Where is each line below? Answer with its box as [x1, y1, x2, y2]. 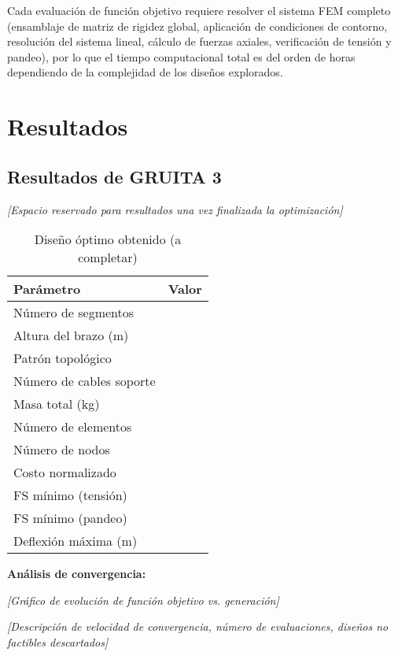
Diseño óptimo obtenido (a [34, 230, 182, 249]
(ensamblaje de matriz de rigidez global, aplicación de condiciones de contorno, [7, 17, 388, 34]
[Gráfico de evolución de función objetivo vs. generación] [7, 591, 279, 608]
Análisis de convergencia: [7, 565, 146, 582]
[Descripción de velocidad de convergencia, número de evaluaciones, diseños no [7, 618, 389, 635]
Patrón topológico [13, 349, 112, 368]
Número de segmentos [13, 303, 135, 322]
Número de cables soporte [13, 372, 156, 391]
